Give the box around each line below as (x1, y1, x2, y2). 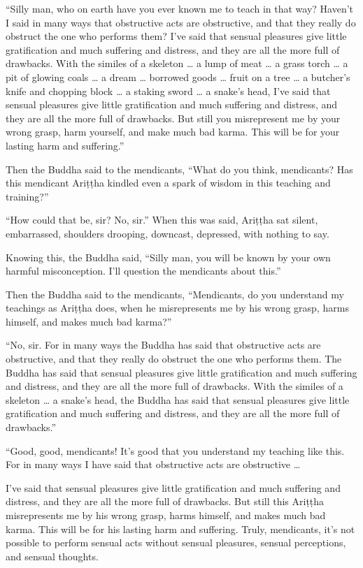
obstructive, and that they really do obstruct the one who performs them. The (6, 351, 342, 366)
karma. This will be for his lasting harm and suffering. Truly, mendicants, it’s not (6, 521, 355, 536)
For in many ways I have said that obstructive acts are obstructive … (6, 457, 301, 472)
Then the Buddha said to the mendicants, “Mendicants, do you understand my (6, 286, 344, 301)
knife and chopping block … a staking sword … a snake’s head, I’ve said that (6, 83, 331, 98)
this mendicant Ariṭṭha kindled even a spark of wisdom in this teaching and (6, 175, 331, 190)
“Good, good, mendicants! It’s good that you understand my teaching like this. (6, 443, 345, 458)
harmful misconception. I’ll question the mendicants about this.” (6, 263, 281, 278)
